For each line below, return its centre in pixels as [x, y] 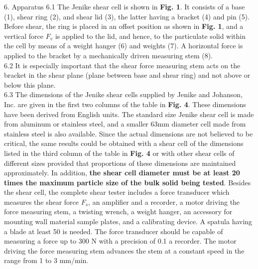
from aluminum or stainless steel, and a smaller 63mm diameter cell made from [125, 124]
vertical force [24, 36]
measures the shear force [42, 202]
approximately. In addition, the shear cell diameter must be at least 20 [122, 173]
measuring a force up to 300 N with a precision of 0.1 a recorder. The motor [120, 241]
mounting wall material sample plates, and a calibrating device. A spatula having [128, 221]
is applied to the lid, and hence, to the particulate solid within [150, 36]
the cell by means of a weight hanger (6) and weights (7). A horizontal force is [124, 46]
